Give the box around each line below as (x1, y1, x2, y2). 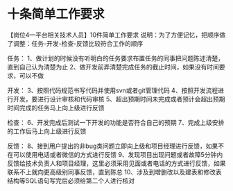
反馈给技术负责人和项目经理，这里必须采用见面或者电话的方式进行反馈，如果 (7, 159, 226, 167)
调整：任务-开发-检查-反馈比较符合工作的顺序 (12, 39, 144, 47)
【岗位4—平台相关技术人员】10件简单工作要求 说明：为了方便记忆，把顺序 (7, 31, 220, 39)
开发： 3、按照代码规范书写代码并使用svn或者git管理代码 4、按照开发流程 (7, 86, 218, 94)
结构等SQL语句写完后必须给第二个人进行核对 (7, 176, 135, 185)
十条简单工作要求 (7, 6, 105, 22)
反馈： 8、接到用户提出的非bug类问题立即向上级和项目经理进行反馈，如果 (7, 142, 218, 150)
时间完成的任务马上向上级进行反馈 (7, 103, 105, 112)
